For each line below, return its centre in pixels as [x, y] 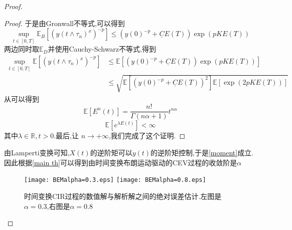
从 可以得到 [22, 98]
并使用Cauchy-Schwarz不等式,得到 [102, 49]
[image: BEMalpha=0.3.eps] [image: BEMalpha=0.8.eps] [115, 180]
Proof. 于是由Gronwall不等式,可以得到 [64, 23]
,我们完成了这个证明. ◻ [147, 136]
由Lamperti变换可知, [37, 153]
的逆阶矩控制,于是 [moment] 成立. [202, 153]
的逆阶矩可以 [111, 153]
